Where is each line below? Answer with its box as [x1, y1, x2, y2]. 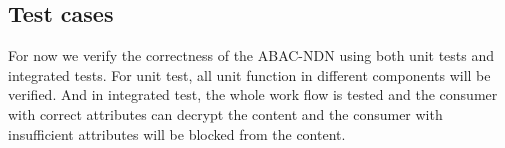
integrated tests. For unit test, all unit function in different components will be [8, 64, 491, 85]
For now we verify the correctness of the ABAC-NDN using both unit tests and [8, 45, 495, 66]
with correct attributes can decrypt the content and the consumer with [8, 103, 443, 124]
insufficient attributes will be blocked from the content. [8, 123, 346, 144]
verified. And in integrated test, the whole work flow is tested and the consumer [8, 84, 498, 105]
